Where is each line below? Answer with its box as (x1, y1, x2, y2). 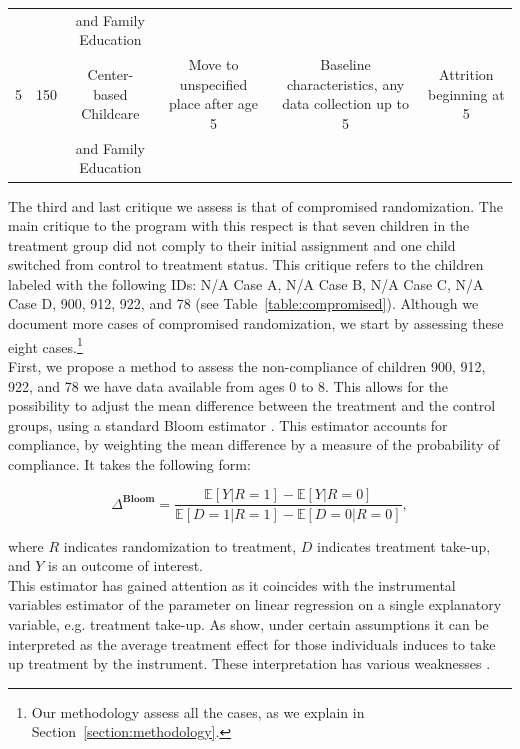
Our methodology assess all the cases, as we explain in (31, 701, 365, 722)
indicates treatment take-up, (317, 535, 491, 556)
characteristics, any (286, 73, 405, 94)
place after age (169, 93, 259, 114)
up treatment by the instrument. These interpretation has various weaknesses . (8, 653, 491, 674)
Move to (188, 54, 239, 75)
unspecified (179, 73, 248, 94)
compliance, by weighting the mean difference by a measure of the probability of (8, 434, 500, 455)
